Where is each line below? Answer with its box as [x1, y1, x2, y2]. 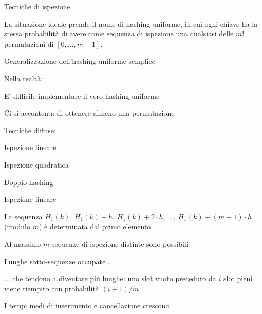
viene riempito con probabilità [4, 283, 99, 293]
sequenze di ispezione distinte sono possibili [51, 238, 189, 249]
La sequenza [4, 211, 43, 221]
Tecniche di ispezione [4, 1, 70, 11]
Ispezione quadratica [4, 159, 69, 170]
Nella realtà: [4, 72, 43, 83]
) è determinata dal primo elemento [39, 221, 151, 232]
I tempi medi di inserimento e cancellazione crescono [4, 300, 170, 311]
